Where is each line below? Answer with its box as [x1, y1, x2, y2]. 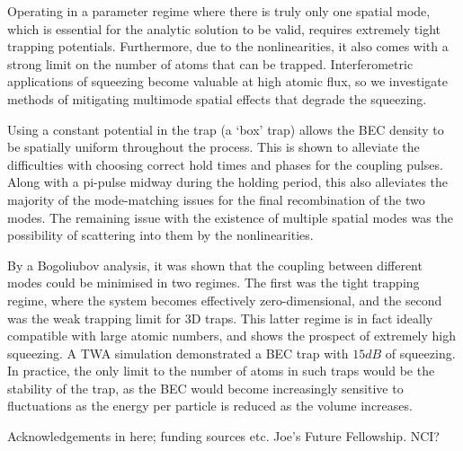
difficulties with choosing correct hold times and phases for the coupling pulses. [7, 155, 443, 173]
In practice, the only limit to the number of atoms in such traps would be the [7, 361, 435, 380]
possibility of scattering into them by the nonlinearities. [7, 225, 314, 244]
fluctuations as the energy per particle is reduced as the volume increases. [7, 396, 413, 415]
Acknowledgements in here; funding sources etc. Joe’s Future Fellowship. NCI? [7, 427, 440, 446]
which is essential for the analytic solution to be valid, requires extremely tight [7, 19, 441, 38]
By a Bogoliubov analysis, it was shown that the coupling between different [7, 255, 423, 274]
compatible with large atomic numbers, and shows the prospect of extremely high [7, 326, 456, 345]
